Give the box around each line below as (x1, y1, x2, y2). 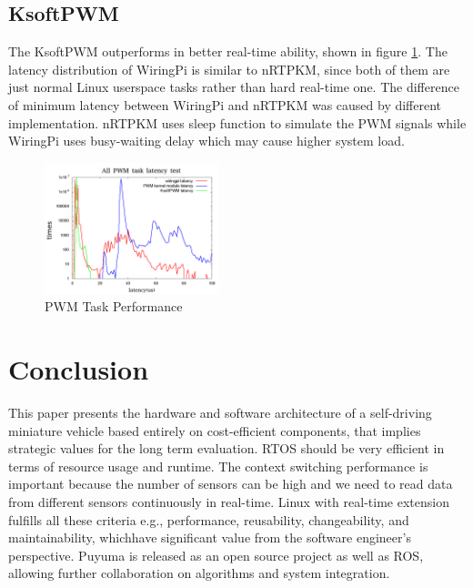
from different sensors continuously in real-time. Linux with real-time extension (8, 492, 449, 512)
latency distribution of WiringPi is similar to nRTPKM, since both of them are (8, 59, 450, 78)
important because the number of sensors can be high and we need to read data (8, 474, 453, 493)
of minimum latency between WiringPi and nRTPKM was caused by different (8, 95, 442, 114)
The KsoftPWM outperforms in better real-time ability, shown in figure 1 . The (8, 42, 448, 61)
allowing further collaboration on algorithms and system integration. (8, 563, 390, 583)
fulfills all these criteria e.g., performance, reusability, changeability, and (8, 510, 409, 529)
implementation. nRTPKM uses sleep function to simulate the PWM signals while (8, 113, 467, 132)
